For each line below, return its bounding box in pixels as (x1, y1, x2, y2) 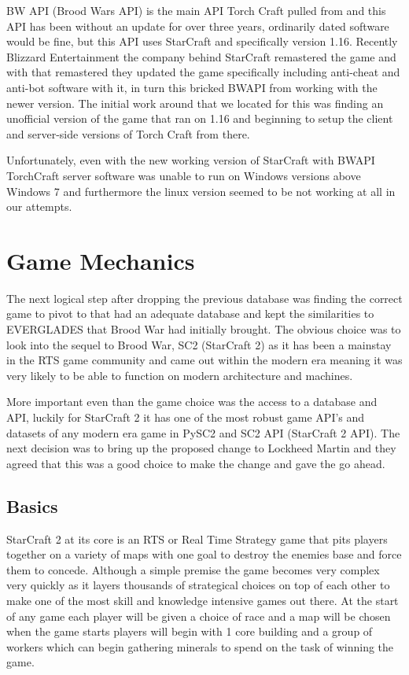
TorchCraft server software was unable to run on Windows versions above (6, 167, 361, 183)
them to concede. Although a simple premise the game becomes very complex (6, 561, 380, 577)
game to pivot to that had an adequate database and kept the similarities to (6, 305, 374, 322)
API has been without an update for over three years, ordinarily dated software (6, 17, 389, 34)
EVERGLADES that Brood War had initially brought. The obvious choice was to (6, 321, 401, 337)
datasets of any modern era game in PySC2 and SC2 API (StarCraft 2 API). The (6, 424, 400, 441)
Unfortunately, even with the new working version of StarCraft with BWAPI (6, 152, 375, 168)
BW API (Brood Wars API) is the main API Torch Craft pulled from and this (6, 2, 386, 18)
